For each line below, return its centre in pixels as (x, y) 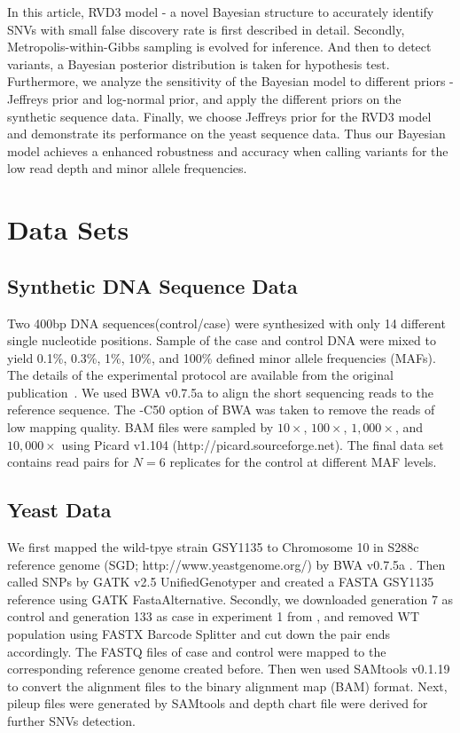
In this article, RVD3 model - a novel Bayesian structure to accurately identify (221, 12)
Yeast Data (59, 510)
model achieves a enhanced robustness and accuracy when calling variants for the (228, 150)
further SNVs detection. (71, 721)
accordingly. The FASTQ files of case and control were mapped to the (197, 651)
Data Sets (68, 229)
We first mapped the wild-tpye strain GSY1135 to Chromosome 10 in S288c (213, 547)
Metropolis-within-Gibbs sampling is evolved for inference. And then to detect (219, 47)
